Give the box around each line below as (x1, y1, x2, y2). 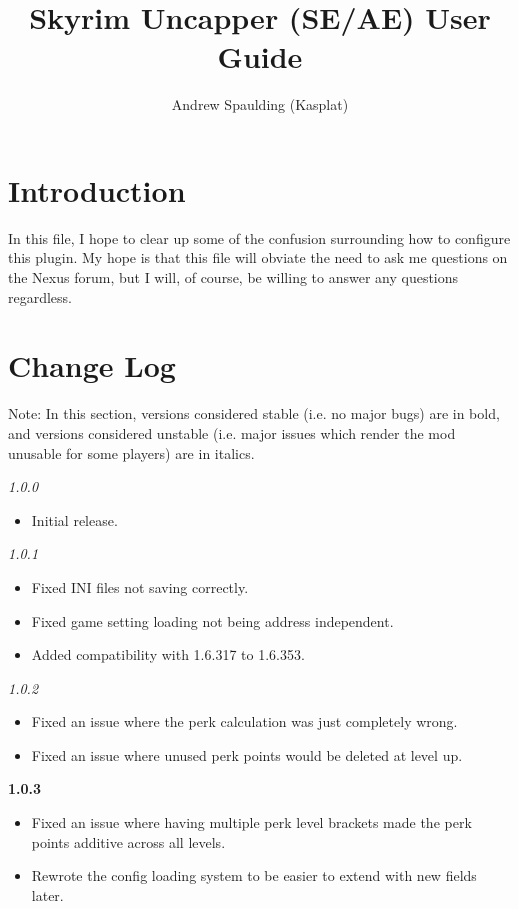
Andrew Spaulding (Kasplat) (171, 94, 349, 115)
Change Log (8, 345, 176, 386)
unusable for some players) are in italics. (8, 442, 255, 463)
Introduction (8, 169, 186, 210)
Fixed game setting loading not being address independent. (31, 610, 394, 631)
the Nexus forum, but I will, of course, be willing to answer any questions (8, 267, 459, 288)
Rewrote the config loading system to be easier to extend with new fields (31, 865, 477, 886)
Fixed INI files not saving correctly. (31, 576, 249, 597)
